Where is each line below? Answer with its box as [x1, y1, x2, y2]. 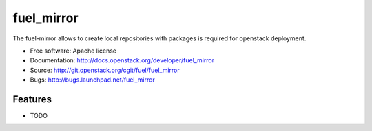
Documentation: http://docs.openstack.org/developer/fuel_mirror [30, 56, 215, 64]
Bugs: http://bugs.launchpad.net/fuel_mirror [30, 75, 155, 84]
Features [12, 93, 52, 105]
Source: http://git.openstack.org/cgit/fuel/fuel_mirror [30, 66, 180, 74]
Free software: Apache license [30, 47, 117, 55]
